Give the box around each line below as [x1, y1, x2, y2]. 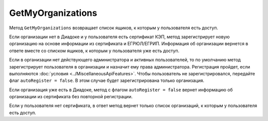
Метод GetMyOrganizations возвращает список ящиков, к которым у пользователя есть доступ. [9, 25, 218, 31]
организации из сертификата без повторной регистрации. [9, 94, 133, 100]
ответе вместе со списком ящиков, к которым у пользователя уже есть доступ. [9, 48, 180, 54]
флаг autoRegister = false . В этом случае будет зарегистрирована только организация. [9, 77, 204, 84]
